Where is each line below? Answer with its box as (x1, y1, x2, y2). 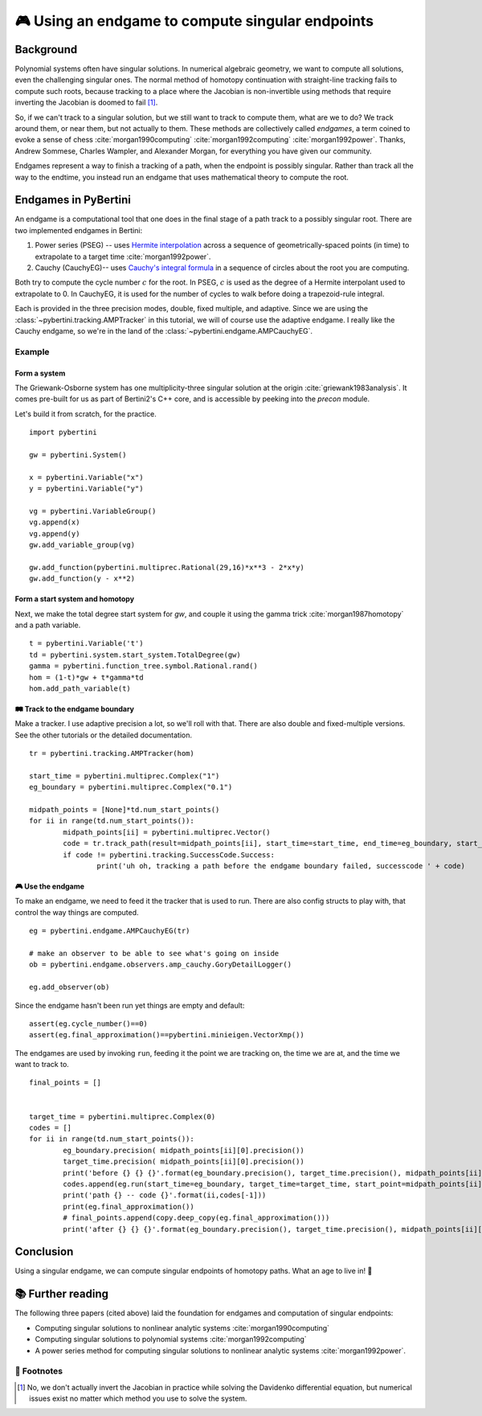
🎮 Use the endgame (14, 881, 84, 892)
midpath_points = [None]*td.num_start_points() (29, 805, 220, 815)
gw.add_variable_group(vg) (29, 540, 136, 550)
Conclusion (14, 1245, 74, 1258)
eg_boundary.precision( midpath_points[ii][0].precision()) (63, 1146, 304, 1155)
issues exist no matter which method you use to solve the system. (29, 1393, 247, 1403)
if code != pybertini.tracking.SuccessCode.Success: (63, 850, 275, 860)
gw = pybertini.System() (29, 450, 127, 459)
